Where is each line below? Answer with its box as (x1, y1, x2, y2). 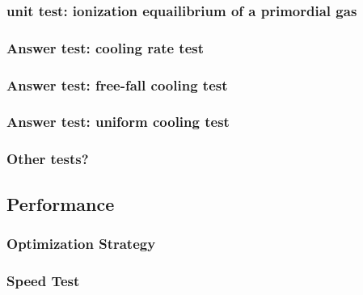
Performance (6, 191, 115, 216)
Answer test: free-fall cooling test (6, 74, 228, 95)
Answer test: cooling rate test (6, 37, 204, 57)
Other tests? (6, 149, 89, 169)
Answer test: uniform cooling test (6, 112, 230, 132)
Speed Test (6, 270, 80, 290)
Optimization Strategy (6, 233, 156, 253)
